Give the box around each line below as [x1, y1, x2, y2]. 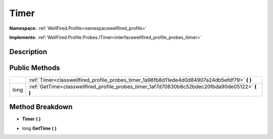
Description [9, 47, 48, 56]
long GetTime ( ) [22, 125, 57, 131]
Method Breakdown [9, 103, 73, 111]
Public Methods [9, 63, 60, 72]
